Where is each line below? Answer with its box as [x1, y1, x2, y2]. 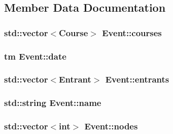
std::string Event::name [4, 96, 101, 109]
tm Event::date [4, 49, 66, 62]
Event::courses [102, 26, 162, 39]
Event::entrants [105, 73, 169, 86]
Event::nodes [84, 120, 138, 132]
